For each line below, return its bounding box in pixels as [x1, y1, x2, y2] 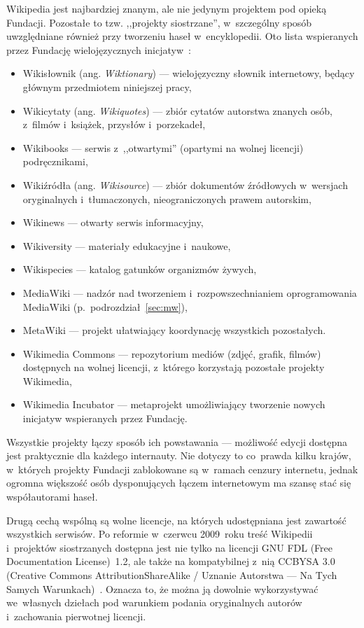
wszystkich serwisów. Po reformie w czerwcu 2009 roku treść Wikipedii [6, 526, 313, 541]
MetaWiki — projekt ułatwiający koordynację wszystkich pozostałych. [22, 323, 326, 337]
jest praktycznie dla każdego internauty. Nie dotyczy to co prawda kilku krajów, [6, 448, 351, 463]
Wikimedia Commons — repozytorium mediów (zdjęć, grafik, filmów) [22, 346, 321, 361]
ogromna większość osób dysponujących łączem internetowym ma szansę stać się [6, 475, 351, 490]
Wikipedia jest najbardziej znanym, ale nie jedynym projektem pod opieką [6, 1, 327, 15]
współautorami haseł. [6, 489, 98, 504]
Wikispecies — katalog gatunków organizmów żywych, [22, 262, 257, 277]
